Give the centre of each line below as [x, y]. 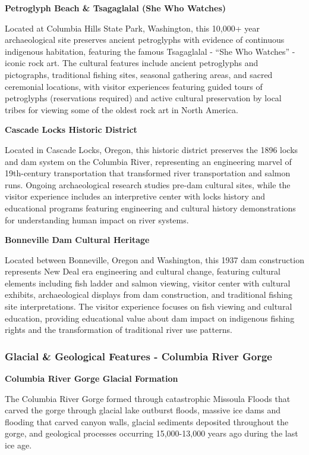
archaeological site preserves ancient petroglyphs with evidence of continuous [145, 40]
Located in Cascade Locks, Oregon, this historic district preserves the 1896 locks [152, 149]
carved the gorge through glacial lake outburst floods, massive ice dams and [143, 410]
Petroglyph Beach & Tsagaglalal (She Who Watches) [115, 8]
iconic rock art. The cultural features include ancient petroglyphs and [132, 63]
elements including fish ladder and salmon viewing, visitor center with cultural [148, 283]
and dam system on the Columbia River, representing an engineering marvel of [148, 161]
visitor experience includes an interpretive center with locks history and [135, 196]
